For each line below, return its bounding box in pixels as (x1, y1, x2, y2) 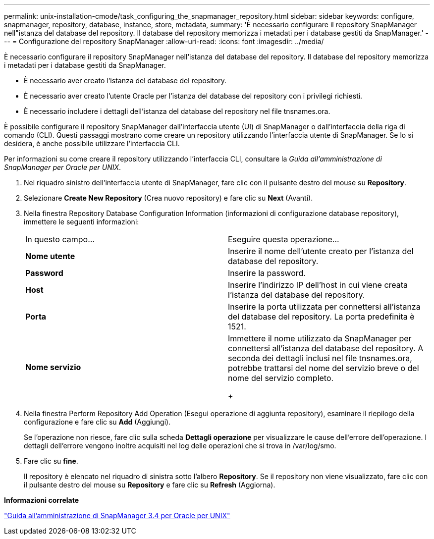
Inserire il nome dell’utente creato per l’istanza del (228, 246, 414, 256)
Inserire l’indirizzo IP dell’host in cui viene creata (228, 280, 408, 290)
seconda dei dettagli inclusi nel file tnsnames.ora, (228, 353, 412, 363)
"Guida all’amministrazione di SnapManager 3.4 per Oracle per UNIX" (4, 511, 230, 520)
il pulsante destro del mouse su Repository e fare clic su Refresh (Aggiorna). (24, 481, 275, 489)
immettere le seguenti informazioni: (24, 217, 139, 226)
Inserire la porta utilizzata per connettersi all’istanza (228, 302, 421, 312)
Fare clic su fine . (24, 457, 78, 465)
